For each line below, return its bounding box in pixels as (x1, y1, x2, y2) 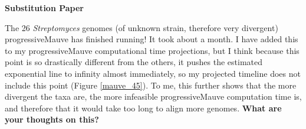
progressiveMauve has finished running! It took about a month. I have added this (5, 33, 298, 45)
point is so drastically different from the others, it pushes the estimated (5, 56, 263, 68)
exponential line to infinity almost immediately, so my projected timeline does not (5, 67, 301, 79)
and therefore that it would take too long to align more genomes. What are (5, 101, 282, 114)
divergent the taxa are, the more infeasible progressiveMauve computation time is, (5, 90, 302, 103)
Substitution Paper (5, 2, 84, 13)
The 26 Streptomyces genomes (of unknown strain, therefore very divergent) (5, 21, 278, 33)
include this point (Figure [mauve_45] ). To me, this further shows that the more (5, 79, 297, 91)
